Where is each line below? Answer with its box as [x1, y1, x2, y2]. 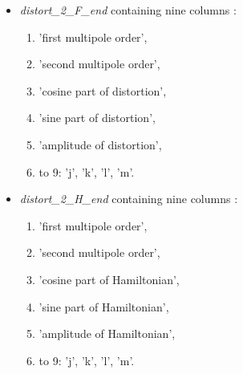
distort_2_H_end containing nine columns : [19, 190, 238, 207]
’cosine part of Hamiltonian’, [38, 270, 180, 287]
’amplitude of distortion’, [38, 136, 162, 152]
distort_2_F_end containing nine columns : [19, 2, 237, 18]
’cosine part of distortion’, [38, 82, 167, 99]
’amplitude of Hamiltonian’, [38, 325, 176, 342]
